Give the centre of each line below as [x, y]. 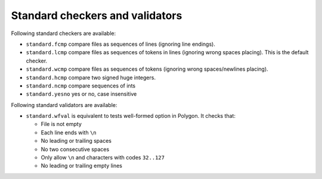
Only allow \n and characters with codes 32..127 [103, 158]
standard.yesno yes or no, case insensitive [81, 94]
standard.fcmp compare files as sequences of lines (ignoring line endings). [121, 44]
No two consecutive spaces [75, 149]
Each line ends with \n [69, 132]
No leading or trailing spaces [76, 141]
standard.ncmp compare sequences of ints [81, 86]
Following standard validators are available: [64, 105]
